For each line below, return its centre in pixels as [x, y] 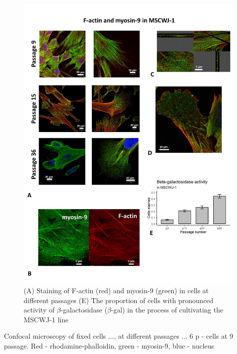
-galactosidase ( [84, 310]
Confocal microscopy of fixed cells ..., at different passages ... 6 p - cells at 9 [119, 336]
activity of [39, 310]
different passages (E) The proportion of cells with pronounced [119, 300]
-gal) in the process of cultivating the [167, 310]
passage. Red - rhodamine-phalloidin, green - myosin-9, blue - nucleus [109, 345]
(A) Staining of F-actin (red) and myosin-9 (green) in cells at [116, 290]
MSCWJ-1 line [46, 319]
